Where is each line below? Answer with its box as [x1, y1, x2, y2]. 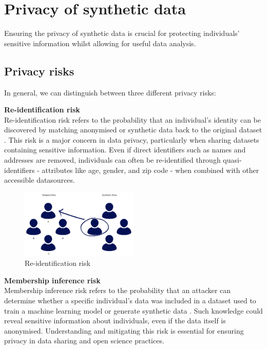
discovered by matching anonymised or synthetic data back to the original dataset [4, 124, 262, 135]
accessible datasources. [4, 174, 75, 185]
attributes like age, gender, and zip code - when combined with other [42, 164, 259, 175]
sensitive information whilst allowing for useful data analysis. [4, 37, 196, 48]
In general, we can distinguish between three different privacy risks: [4, 87, 216, 98]
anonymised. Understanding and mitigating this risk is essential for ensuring [4, 325, 244, 336]
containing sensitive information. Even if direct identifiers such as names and [4, 144, 246, 155]
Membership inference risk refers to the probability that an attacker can [4, 285, 231, 296]
